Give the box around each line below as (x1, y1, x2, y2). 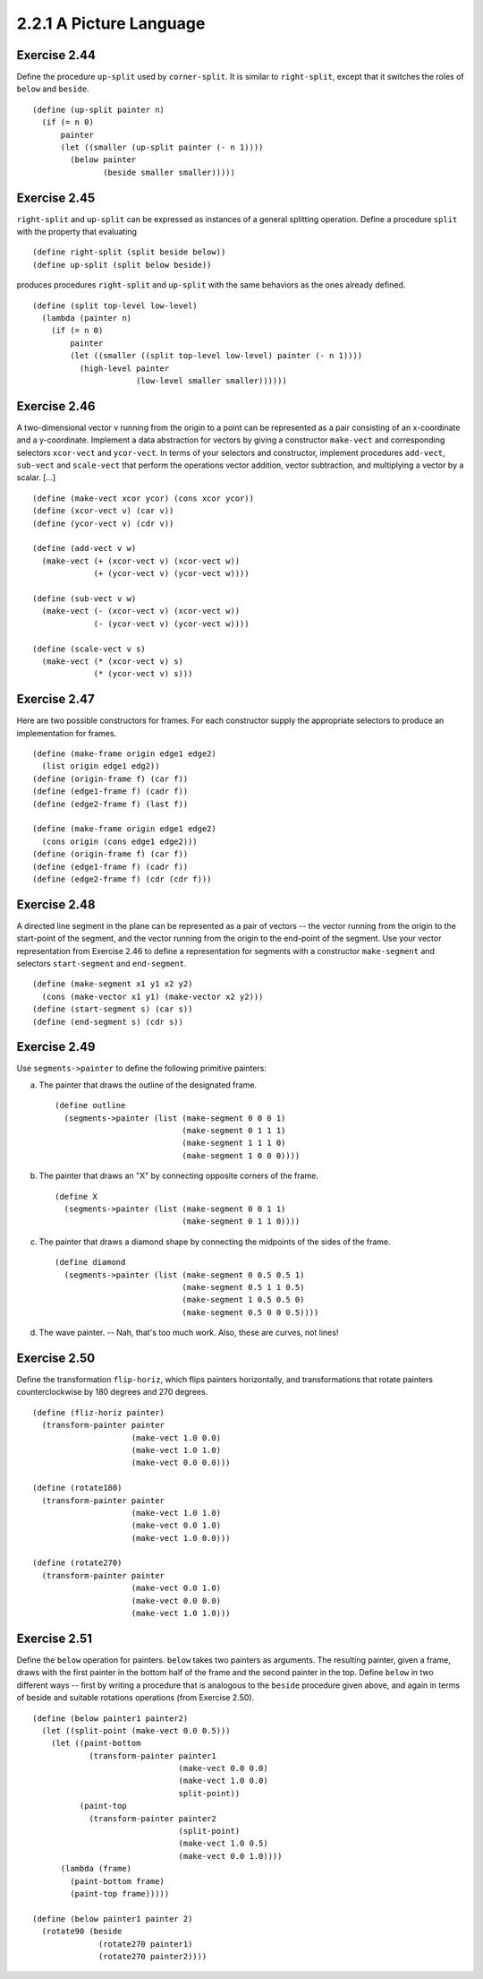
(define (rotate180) (32, 1483, 123, 1493)
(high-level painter (79, 363, 170, 374)
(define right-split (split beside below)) (32, 247, 226, 257)
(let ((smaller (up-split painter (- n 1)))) (60, 142, 264, 152)
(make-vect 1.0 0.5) (178, 1838, 268, 1849)
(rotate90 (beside (41, 1926, 123, 1937)
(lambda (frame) (60, 1863, 132, 1874)
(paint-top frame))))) (70, 1889, 170, 1898)
